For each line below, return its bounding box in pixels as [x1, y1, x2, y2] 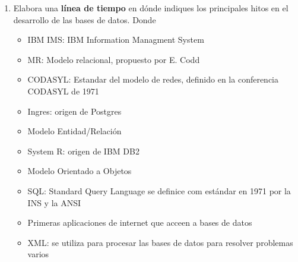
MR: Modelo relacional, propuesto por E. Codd [27, 53, 200, 65]
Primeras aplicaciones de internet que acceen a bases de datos [27, 216, 252, 229]
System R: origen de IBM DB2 [27, 144, 140, 157]
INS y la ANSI [27, 196, 81, 209]
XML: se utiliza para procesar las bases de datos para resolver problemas [27, 236, 293, 248]
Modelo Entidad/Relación [27, 125, 122, 137]
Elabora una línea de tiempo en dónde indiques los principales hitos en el [13, 2, 289, 14]
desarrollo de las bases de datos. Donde [13, 13, 156, 26]
